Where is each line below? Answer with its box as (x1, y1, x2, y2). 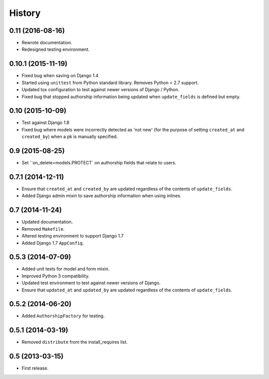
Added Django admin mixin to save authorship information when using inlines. (21, 193, 182, 199)
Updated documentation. (21, 219, 73, 225)
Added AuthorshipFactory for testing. (21, 313, 105, 319)
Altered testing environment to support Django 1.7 (21, 233, 124, 239)
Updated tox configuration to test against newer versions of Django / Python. (21, 87, 179, 93)
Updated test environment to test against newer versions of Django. (21, 280, 161, 286)
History (9, 7, 41, 18)
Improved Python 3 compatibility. (21, 273, 90, 279)
